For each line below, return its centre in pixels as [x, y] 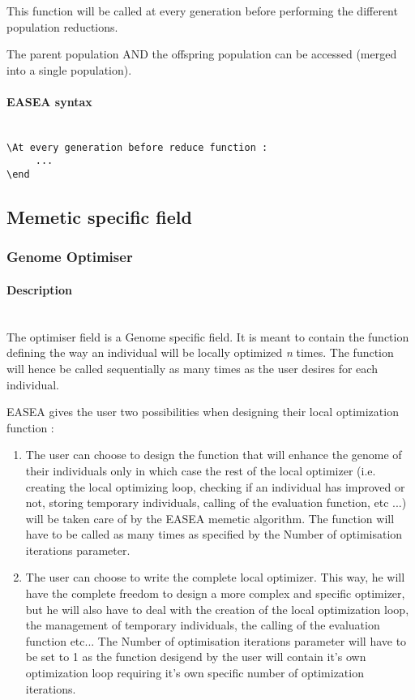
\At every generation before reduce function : [137, 147]
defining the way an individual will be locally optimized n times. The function [200, 352]
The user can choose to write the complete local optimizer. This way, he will [215, 577]
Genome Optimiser [70, 257]
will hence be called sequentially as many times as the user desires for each [192, 368]
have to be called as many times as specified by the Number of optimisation [214, 534]
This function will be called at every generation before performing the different [202, 11]
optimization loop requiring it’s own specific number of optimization [195, 673]
